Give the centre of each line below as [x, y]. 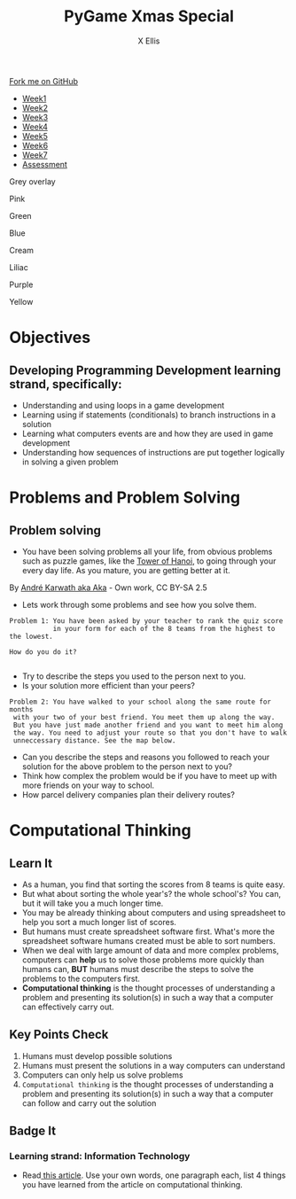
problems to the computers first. [81, 978]
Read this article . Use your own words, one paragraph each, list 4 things [154, 1175]
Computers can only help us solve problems [102, 1075]
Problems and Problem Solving [125, 498]
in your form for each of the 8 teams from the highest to [164, 628]
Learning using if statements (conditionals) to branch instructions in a [149, 415]
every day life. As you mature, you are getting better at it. [126, 570]
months [21, 709]
